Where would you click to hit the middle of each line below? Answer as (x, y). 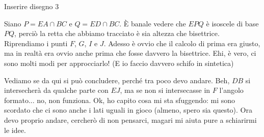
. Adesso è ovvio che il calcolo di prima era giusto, (182, 43)
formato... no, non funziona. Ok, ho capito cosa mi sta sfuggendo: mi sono (120, 100)
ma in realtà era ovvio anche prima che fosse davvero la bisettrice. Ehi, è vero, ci (130, 53)
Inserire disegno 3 (32, 6)
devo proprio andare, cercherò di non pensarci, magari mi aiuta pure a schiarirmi (130, 119)
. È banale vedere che (153, 23)
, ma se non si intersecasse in (165, 90)
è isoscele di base (232, 23)
